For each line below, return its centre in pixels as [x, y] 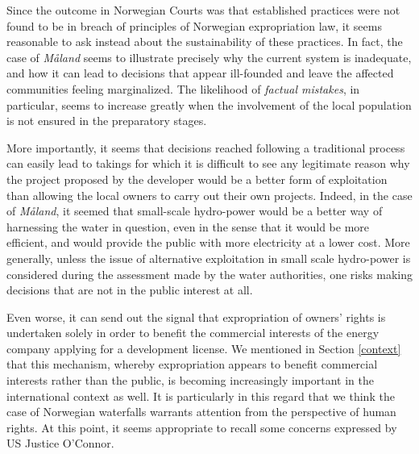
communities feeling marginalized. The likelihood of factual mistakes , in [183, 88]
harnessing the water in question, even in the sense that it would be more [188, 226]
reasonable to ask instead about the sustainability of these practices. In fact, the [205, 42]
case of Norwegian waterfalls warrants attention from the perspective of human [201, 412]
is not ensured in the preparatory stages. [107, 121]
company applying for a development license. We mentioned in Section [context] [204, 348]
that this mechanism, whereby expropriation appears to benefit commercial [192, 364]
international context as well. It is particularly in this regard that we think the [201, 396]
